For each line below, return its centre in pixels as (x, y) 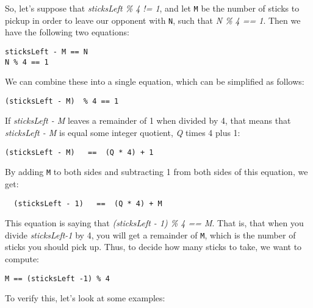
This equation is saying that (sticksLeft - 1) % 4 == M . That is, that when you (154, 223)
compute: (22, 259)
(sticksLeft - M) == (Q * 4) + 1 (79, 152)
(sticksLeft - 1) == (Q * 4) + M (88, 203)
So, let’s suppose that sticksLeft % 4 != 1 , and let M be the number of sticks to (152, 8)
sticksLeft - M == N (47, 52)
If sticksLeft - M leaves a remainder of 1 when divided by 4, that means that (148, 120)
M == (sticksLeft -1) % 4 (57, 278)
